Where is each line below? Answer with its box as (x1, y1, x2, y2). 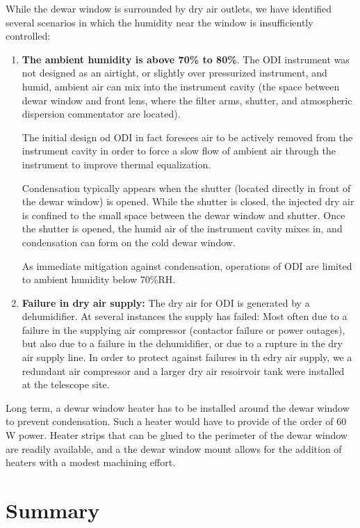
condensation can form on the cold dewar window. (22, 234, 236, 249)
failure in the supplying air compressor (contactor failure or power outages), (22, 322, 345, 337)
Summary (6, 496, 100, 524)
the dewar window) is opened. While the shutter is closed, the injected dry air (22, 194, 354, 209)
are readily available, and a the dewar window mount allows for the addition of (6, 441, 342, 456)
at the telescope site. (22, 377, 110, 392)
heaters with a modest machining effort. (6, 455, 176, 470)
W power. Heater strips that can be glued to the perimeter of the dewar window (6, 428, 347, 442)
